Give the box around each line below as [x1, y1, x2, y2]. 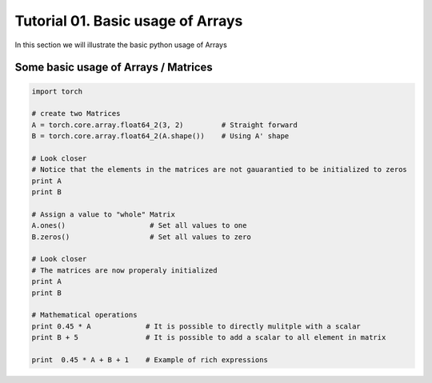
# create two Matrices [31, 109, 121, 118]
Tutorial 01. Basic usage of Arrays [14, 12, 243, 30]
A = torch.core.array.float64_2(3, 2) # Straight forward [31, 120, 298, 130]
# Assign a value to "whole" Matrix [31, 209, 176, 219]
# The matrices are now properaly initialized [31, 265, 218, 275]
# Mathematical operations [31, 310, 138, 320]
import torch [31, 86, 83, 96]
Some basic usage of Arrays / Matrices [14, 61, 214, 74]
